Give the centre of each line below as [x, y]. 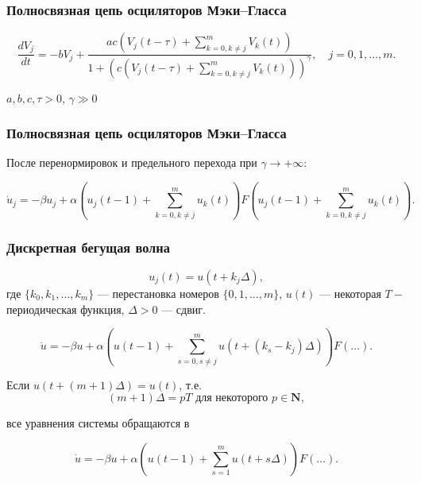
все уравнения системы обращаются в [98, 423]
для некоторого [232, 398]
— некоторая [350, 293]
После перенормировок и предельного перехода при [132, 162]
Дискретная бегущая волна [88, 247]
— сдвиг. [183, 309]
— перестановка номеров [158, 293]
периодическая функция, [66, 309]
